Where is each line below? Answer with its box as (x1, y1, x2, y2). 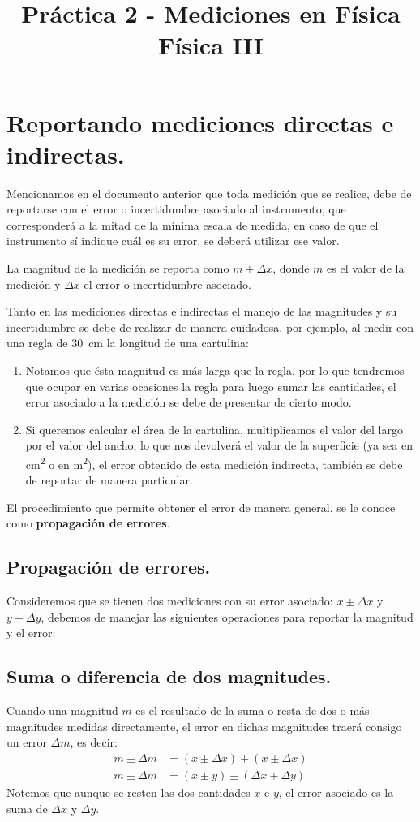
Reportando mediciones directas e (6, 105, 394, 139)
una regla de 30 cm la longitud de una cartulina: (6, 334, 249, 351)
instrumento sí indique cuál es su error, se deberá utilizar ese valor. (6, 232, 340, 249)
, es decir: (70, 734, 118, 751)
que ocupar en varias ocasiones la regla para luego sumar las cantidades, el (25, 377, 396, 394)
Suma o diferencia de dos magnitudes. (6, 664, 332, 689)
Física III (158, 28, 264, 62)
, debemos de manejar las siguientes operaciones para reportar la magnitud (41, 608, 414, 625)
